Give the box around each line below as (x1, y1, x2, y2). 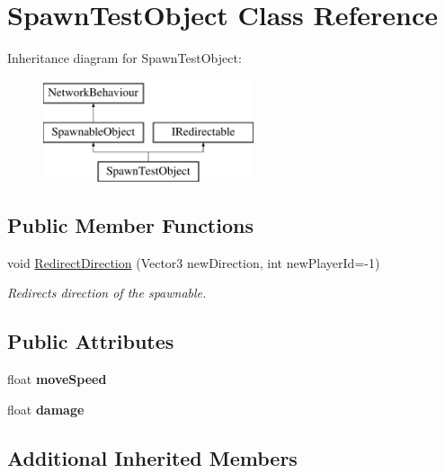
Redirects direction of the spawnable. (7, 283, 207, 302)
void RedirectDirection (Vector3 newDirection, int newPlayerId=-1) (7, 253, 380, 272)
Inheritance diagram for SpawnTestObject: (7, 49, 242, 67)
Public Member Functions (7, 211, 254, 239)
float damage (7, 399, 85, 418)
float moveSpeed (7, 370, 107, 388)
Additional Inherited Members (7, 443, 298, 471)
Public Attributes (7, 327, 174, 355)
